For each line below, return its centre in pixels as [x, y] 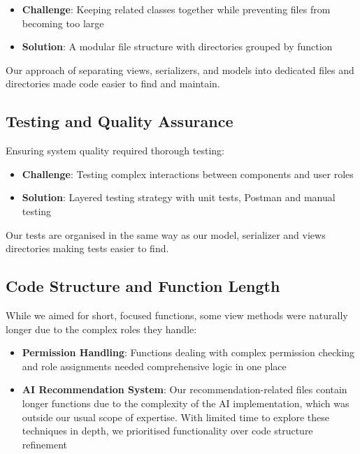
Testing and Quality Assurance [120, 121]
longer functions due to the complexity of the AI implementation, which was [186, 403]
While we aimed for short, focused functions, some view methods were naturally [177, 315]
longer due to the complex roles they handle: [101, 329]
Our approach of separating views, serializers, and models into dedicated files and [180, 69]
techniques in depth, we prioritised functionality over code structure [167, 431]
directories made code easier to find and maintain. [113, 83]
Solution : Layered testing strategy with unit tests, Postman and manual [179, 197]
